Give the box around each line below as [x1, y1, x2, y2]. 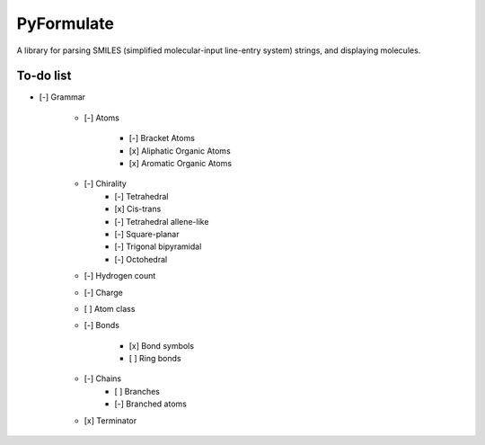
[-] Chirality [84, 178, 128, 189]
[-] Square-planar [114, 228, 180, 239]
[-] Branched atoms [114, 398, 188, 409]
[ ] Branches [114, 386, 161, 396]
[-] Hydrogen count [84, 271, 156, 281]
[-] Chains [84, 373, 122, 384]
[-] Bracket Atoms [128, 133, 195, 144]
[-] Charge [84, 287, 123, 298]
